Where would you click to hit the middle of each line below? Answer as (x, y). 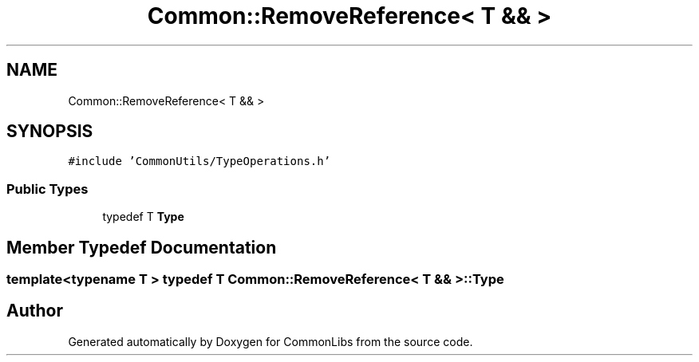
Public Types (47, 189)
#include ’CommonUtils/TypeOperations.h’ (199, 161)
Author (35, 311)
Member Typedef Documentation (142, 247)
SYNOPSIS (50, 132)
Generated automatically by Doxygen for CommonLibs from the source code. (271, 341)
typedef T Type (143, 217)
